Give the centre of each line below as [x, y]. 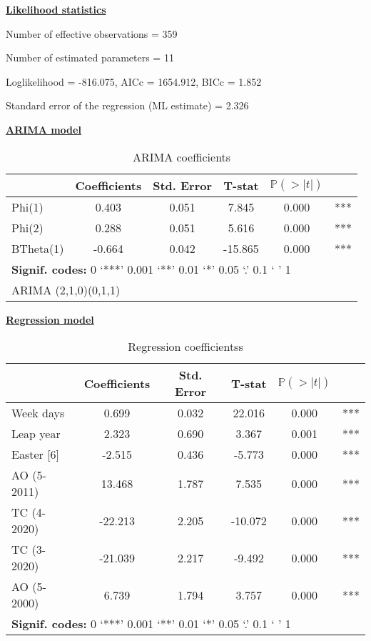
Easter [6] [36, 454]
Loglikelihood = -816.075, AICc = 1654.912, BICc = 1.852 [134, 81]
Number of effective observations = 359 [92, 33]
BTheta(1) [38, 248]
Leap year [36, 434]
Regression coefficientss [185, 347]
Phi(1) [27, 207]
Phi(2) [27, 227]
